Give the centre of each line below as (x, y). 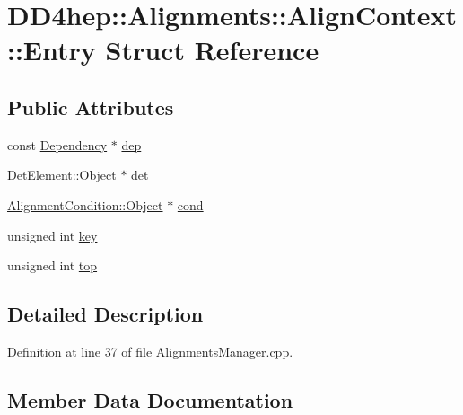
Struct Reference (212, 50)
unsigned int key (52, 235)
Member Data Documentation (150, 399)
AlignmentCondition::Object (85, 204)
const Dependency (57, 144)
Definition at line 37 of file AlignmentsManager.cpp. (150, 351)
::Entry (52, 50)
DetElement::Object (62, 175)
